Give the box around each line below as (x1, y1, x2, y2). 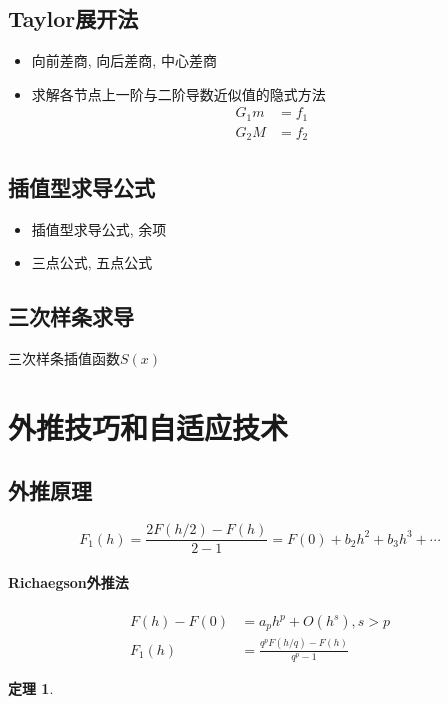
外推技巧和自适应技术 (8, 406, 289, 447)
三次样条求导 (8, 301, 134, 332)
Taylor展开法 (8, 3, 139, 34)
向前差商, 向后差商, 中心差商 (31, 50, 217, 71)
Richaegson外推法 (8, 571, 129, 592)
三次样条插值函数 (8, 347, 120, 368)
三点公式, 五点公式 (31, 252, 153, 273)
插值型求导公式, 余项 (31, 218, 167, 239)
